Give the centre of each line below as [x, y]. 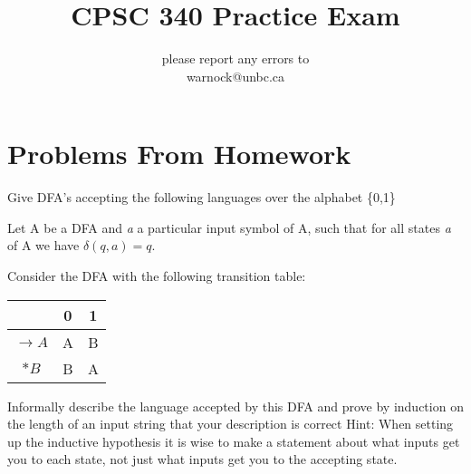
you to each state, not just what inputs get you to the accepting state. [202, 459]
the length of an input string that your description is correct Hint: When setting [231, 424]
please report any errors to [235, 58]
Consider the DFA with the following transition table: [157, 276]
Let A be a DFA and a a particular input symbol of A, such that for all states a [229, 227]
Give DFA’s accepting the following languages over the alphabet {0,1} [202, 197]
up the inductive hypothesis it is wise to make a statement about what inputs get [234, 441]
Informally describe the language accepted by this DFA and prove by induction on [235, 406]
